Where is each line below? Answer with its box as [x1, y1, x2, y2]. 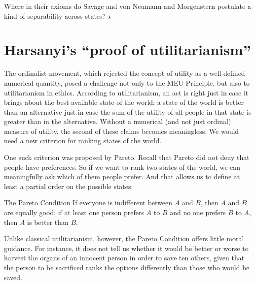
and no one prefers [170, 207, 226, 218]
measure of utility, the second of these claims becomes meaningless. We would [4, 126, 239, 136]
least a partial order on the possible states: [4, 181, 133, 191]
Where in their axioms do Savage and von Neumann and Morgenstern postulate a [4, 1, 251, 11]
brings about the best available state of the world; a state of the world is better [4, 97, 244, 107]
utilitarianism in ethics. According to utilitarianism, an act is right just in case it [4, 87, 249, 97]
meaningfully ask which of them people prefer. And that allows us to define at [4, 171, 240, 182]
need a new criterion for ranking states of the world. [4, 135, 162, 146]
